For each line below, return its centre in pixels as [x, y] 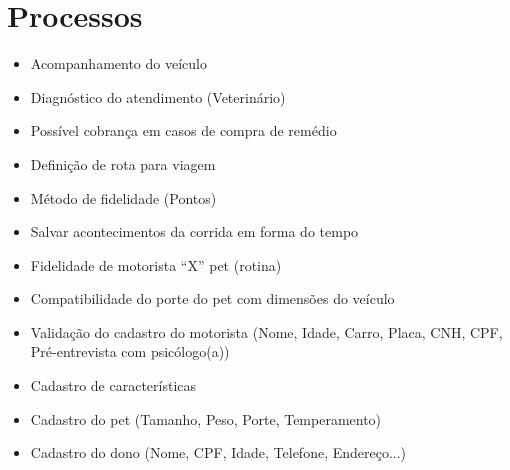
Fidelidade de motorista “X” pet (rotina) [156, 264]
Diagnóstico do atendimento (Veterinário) [158, 96]
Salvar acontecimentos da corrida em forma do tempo [194, 231]
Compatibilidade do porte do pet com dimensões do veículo [212, 298]
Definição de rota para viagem [123, 163]
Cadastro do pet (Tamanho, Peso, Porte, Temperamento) [206, 418]
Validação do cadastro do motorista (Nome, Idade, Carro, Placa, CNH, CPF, [266, 331]
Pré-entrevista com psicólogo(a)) [130, 351]
